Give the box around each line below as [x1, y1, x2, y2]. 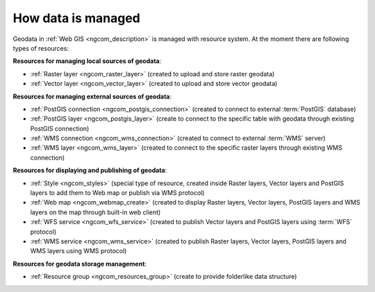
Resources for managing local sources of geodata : [12, 57, 162, 65]
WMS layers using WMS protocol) [30, 247, 127, 255]
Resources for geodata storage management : [12, 259, 147, 268]
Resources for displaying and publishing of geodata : [12, 166, 167, 175]
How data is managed [12, 10, 140, 26]
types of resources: [12, 44, 69, 52]
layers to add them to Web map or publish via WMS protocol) [30, 189, 205, 197]
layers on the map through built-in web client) [30, 208, 161, 216]
